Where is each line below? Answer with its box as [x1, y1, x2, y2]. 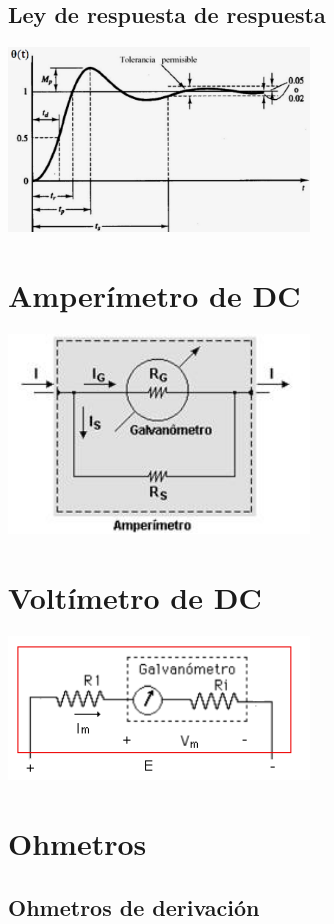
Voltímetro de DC [8, 577, 262, 618]
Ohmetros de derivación [8, 891, 260, 922]
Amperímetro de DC [8, 275, 301, 315]
